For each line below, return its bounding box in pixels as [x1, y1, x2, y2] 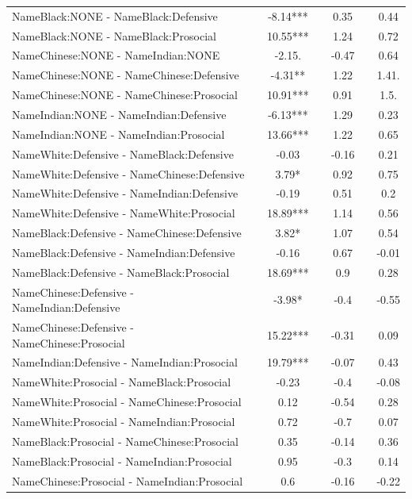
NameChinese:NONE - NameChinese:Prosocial [12, 86, 238, 103]
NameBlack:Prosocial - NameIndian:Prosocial [12, 452, 232, 469]
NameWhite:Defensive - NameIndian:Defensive [12, 185, 238, 202]
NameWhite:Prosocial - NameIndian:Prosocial [12, 413, 235, 429]
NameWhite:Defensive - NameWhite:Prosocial [12, 205, 235, 221]
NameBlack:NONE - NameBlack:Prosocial [12, 27, 216, 44]
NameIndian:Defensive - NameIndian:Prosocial [12, 354, 238, 370]
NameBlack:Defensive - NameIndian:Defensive [12, 244, 235, 260]
